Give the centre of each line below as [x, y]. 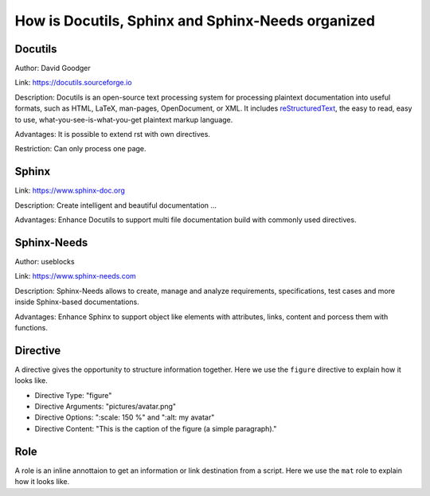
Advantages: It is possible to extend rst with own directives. [113, 135]
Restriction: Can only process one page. [80, 149]
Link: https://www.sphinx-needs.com [76, 276]
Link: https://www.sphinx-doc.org [70, 190]
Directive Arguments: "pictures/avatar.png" [106, 407]
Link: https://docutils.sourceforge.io [73, 83]
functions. [31, 327]
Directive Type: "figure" [73, 395]
